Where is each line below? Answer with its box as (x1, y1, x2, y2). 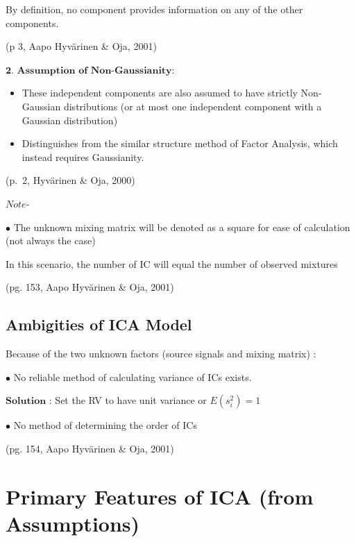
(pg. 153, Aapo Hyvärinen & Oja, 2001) (6, 280, 174, 294)
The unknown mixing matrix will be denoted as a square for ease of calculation (13, 219, 350, 234)
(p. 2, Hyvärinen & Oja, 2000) (6, 173, 135, 187)
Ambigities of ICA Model (6, 314, 192, 335)
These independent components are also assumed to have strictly (22, 85, 298, 100)
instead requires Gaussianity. (22, 149, 144, 164)
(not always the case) (6, 233, 96, 248)
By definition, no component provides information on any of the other (6, 2, 303, 16)
